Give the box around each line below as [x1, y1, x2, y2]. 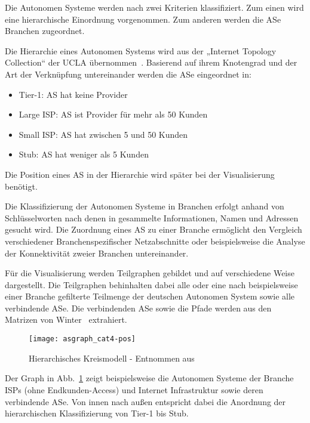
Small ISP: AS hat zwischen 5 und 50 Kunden [19, 128, 188, 140]
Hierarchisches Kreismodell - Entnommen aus [29, 351, 195, 364]
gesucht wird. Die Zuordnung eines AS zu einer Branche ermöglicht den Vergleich [5, 223, 302, 236]
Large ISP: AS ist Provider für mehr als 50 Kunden [19, 108, 208, 121]
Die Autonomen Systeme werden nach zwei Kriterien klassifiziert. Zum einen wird [5, 1, 304, 13]
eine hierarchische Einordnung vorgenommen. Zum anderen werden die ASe [5, 13, 281, 25]
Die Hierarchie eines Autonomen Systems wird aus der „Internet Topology [5, 44, 277, 57]
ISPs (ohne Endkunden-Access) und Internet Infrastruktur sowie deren [5, 383, 263, 396]
